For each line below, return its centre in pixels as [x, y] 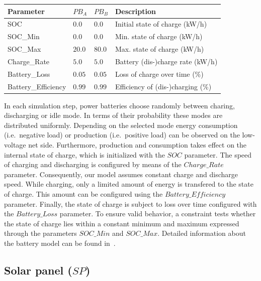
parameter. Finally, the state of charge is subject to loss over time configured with [130, 203]
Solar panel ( [38, 270]
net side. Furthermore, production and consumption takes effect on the [138, 145]
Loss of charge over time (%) [159, 74]
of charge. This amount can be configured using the [83, 194]
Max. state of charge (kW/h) [159, 49]
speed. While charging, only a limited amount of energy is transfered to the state [129, 184]
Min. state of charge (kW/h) [159, 36]
